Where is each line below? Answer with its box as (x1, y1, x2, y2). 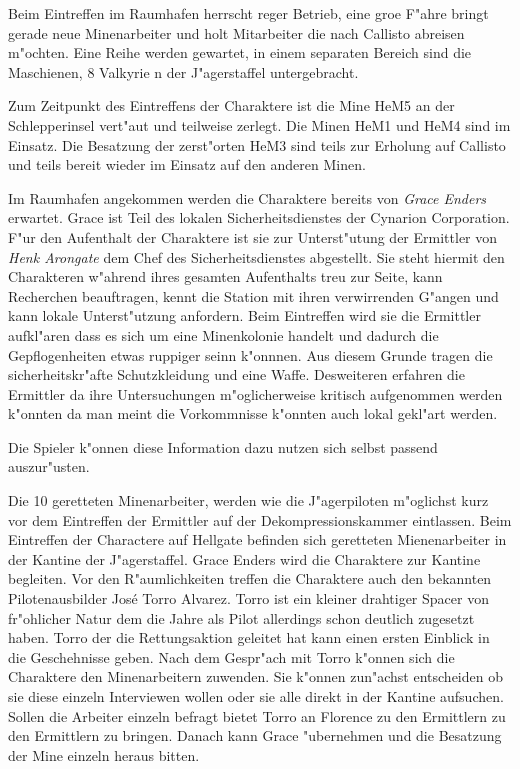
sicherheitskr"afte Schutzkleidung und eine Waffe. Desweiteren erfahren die (8, 364, 465, 385)
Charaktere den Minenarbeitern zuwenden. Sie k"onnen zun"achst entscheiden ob (8, 666, 503, 687)
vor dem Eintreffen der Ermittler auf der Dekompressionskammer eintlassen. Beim (8, 509, 512, 530)
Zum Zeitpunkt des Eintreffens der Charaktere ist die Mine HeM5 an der (8, 95, 455, 116)
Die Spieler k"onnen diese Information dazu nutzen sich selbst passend (8, 436, 438, 457)
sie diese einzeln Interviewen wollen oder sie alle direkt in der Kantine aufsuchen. (8, 686, 504, 706)
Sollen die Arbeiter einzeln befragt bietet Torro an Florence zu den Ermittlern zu (8, 705, 506, 726)
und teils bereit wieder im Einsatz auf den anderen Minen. (8, 154, 366, 175)
